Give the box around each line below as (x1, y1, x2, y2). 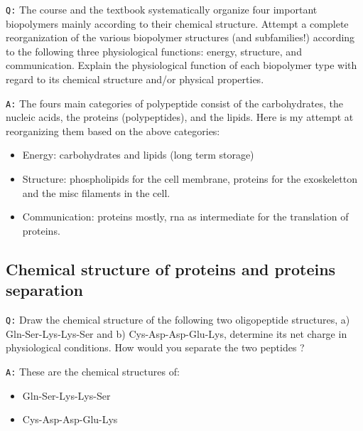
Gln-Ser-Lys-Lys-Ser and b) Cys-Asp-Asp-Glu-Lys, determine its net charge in (6, 326, 347, 341)
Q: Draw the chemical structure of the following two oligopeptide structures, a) (6, 312, 350, 327)
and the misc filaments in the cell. (22, 185, 170, 200)
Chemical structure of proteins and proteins (6, 257, 336, 280)
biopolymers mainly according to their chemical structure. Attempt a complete (6, 16, 349, 31)
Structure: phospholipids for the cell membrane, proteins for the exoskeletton (22, 171, 357, 186)
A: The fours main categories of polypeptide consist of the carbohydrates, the (6, 95, 343, 110)
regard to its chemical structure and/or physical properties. (6, 72, 264, 87)
